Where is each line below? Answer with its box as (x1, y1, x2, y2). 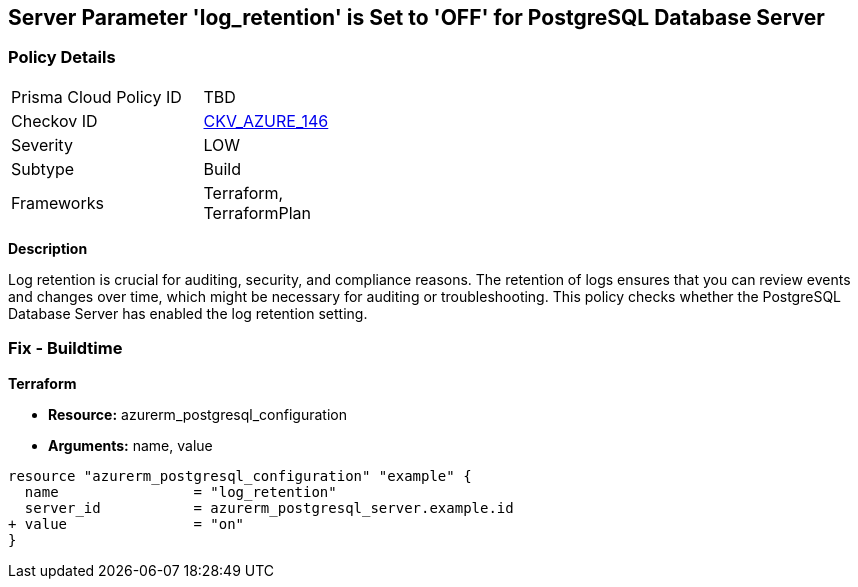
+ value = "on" (8, 515, 245, 532)
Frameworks (11, 192, 104, 213)
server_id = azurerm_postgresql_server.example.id (24, 499, 514, 516)
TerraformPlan (203, 202, 312, 223)
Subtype (11, 158, 75, 179)
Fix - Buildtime (8, 338, 123, 359)
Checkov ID (11, 110, 98, 131)
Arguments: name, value (48, 436, 213, 454)
